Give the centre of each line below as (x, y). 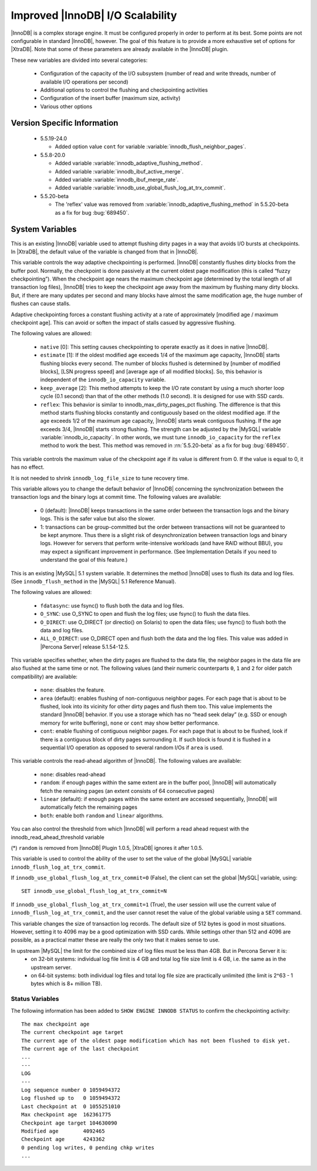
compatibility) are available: (44, 676)
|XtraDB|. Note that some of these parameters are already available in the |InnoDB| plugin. (120, 49)
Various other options (66, 106)
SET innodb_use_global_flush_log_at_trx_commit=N (94, 891)
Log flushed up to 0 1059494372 (71, 1098)
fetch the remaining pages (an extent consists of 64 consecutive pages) (127, 790)
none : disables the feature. (73, 690)
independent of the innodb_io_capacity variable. (103, 380)
